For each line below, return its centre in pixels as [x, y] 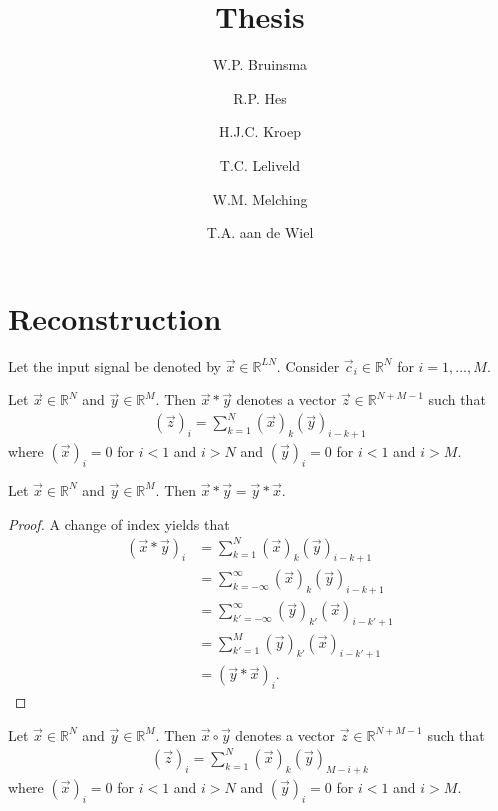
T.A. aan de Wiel [260, 232]
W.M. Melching [260, 198]
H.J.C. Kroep [260, 131]
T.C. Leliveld [260, 164]
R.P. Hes [260, 97]
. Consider [308, 365]
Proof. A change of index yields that [119, 523]
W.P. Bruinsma [260, 64]
